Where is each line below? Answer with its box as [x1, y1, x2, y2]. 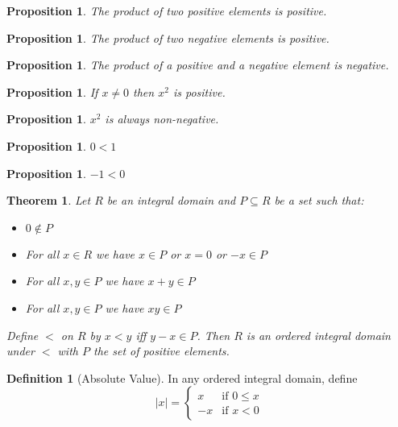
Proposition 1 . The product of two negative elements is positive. [6, 29, 330, 46]
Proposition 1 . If [6, 83, 98, 100]
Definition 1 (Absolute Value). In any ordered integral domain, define [6, 369, 358, 386]
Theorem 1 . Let [6, 192, 91, 209]
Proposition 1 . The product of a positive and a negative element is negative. [6, 56, 389, 73]
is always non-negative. [105, 110, 219, 127]
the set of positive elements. [93, 342, 230, 359]
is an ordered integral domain [246, 326, 391, 343]
